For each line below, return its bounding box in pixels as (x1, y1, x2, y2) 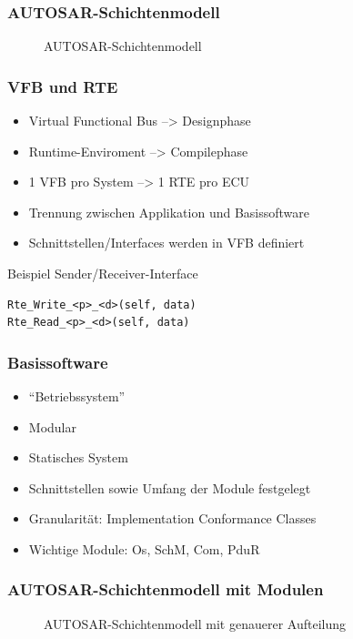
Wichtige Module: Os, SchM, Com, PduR (28, 539, 260, 558)
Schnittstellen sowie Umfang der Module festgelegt (28, 478, 311, 497)
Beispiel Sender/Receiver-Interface (7, 264, 198, 282)
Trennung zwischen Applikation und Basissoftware (28, 202, 310, 221)
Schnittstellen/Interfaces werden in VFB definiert (28, 233, 305, 252)
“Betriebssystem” (28, 387, 126, 405)
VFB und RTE (7, 75, 118, 97)
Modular (28, 417, 76, 436)
